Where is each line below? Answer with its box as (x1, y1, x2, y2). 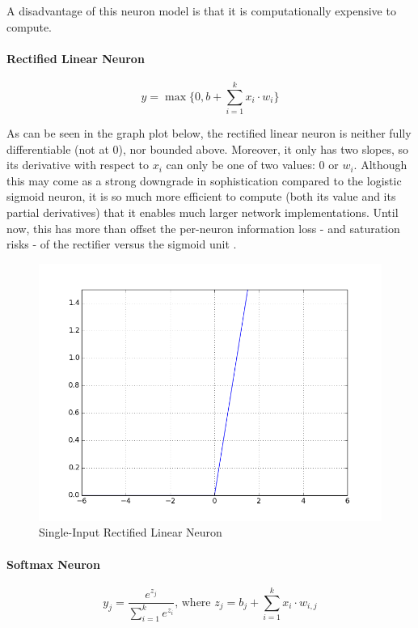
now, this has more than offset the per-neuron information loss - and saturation (6, 219, 400, 236)
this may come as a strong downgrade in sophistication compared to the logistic (6, 172, 402, 189)
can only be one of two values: (166, 156, 315, 173)
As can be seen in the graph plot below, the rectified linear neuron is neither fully (6, 125, 412, 142)
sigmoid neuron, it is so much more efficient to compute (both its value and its (6, 188, 396, 205)
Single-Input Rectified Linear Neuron (39, 524, 222, 541)
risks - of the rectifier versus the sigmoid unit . (6, 235, 237, 252)
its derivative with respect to (6, 156, 149, 173)
